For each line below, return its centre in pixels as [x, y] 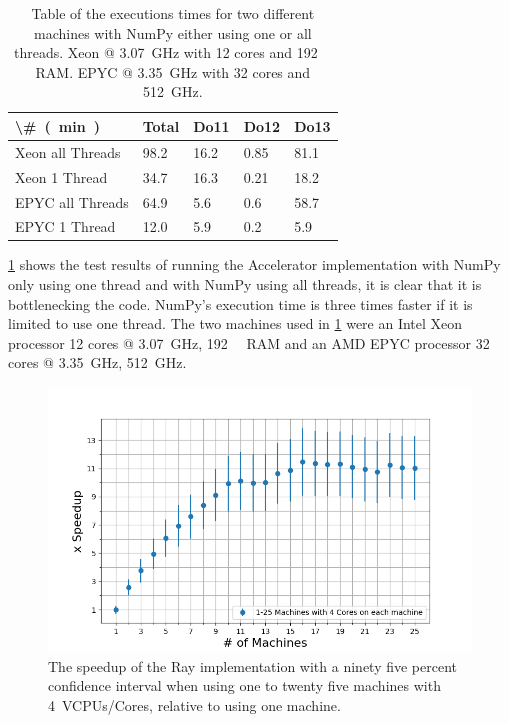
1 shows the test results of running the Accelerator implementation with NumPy [254, 264]
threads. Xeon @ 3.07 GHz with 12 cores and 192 [166, 52]
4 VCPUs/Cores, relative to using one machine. [194, 704]
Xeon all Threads [68, 151]
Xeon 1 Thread [61, 176]
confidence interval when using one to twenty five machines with [244, 685]
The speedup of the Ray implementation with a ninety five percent [253, 665]
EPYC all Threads [72, 201]
